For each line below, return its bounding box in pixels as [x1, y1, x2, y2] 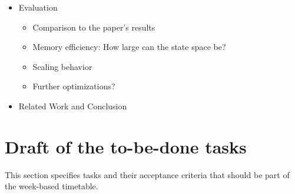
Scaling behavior [32, 60, 92, 72]
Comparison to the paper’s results [32, 21, 155, 33]
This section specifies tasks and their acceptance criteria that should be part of [5, 168, 290, 180]
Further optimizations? [32, 80, 115, 92]
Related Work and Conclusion [18, 99, 127, 112]
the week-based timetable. [5, 180, 98, 192]
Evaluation [18, 1, 58, 13]
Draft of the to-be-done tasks [5, 134, 247, 158]
